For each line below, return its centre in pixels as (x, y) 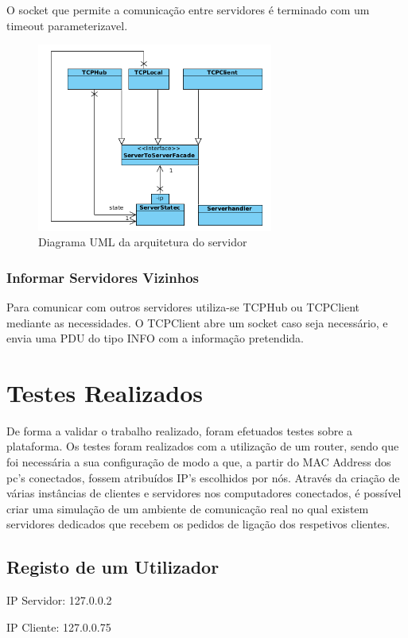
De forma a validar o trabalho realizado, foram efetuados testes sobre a (180, 430)
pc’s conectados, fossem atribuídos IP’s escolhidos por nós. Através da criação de (203, 477)
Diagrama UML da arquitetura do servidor (143, 242)
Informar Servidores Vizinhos (103, 277)
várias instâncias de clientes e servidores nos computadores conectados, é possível (204, 493)
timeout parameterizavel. (67, 25)
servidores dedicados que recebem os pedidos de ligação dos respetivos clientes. (198, 524)
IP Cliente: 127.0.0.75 (59, 626)
